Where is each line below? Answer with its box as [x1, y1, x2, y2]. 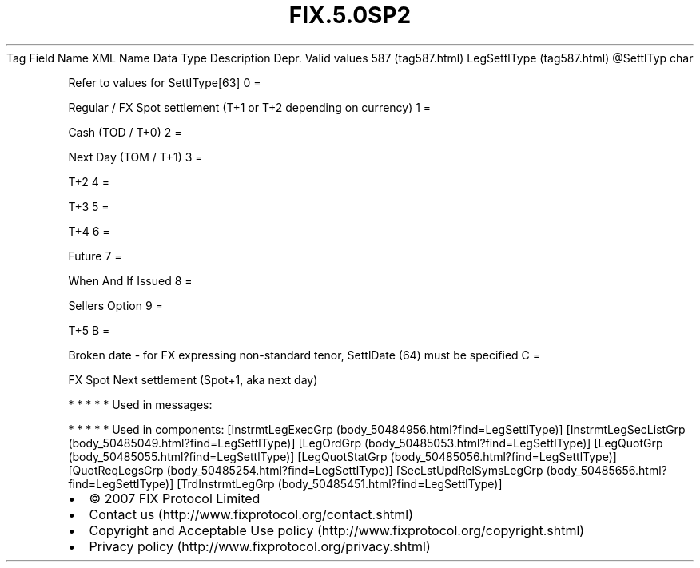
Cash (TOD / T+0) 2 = [68, 125, 182, 139]
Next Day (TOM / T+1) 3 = [68, 149, 203, 164]
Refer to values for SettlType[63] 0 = [68, 75, 261, 89]
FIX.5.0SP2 [288, 2, 412, 29]
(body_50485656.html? [546, 463, 667, 477]
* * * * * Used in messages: [68, 397, 213, 411]
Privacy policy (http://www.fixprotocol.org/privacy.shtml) [89, 538, 431, 554]
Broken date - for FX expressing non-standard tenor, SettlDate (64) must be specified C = [68, 348, 540, 362]
